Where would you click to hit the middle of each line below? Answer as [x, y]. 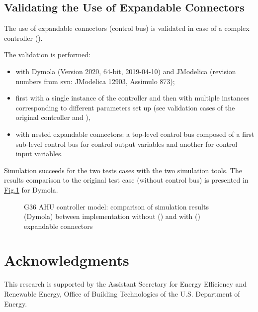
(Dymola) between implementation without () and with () [112, 216]
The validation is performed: [47, 54]
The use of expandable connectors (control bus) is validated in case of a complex [127, 28]
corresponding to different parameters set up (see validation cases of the [125, 107]
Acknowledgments [67, 260]
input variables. [39, 154]
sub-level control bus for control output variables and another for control [127, 144]
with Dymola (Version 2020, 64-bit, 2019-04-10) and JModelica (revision [126, 71]
